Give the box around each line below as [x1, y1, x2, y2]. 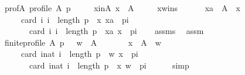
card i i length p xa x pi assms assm [29, 25, 204, 37]
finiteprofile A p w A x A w [4, 36, 161, 48]
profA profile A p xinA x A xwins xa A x [4, 2, 240, 13]
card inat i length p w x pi [21, 47, 138, 60]
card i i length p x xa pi [21, 13, 129, 25]
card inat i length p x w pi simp [29, 59, 189, 71]
